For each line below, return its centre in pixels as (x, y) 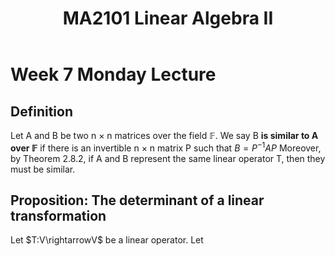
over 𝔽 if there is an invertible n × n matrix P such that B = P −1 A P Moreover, (166, 147)
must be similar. (43, 169)
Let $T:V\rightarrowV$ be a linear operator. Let (107, 240)
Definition (41, 111)
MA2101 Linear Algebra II (168, 18)
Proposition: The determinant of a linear (137, 200)
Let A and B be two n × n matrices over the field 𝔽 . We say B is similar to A (164, 135)
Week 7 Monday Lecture (113, 74)
